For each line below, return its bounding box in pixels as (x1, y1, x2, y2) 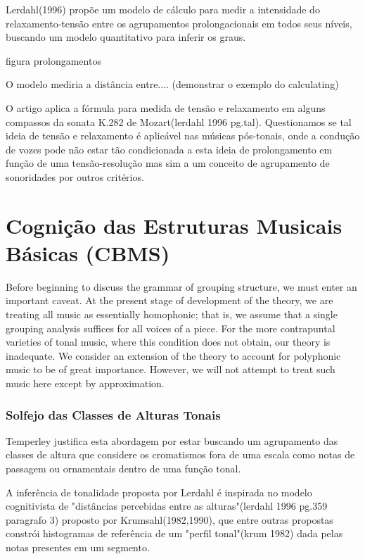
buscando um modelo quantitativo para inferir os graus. (6, 30, 246, 44)
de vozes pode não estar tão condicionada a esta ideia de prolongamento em (6, 142, 333, 156)
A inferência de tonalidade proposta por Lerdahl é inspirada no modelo (6, 484, 312, 499)
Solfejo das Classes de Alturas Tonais (6, 406, 221, 423)
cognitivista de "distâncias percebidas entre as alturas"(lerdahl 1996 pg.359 (6, 498, 328, 513)
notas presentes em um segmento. (6, 539, 150, 554)
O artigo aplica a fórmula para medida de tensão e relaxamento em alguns (6, 100, 326, 115)
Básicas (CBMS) (6, 238, 170, 267)
